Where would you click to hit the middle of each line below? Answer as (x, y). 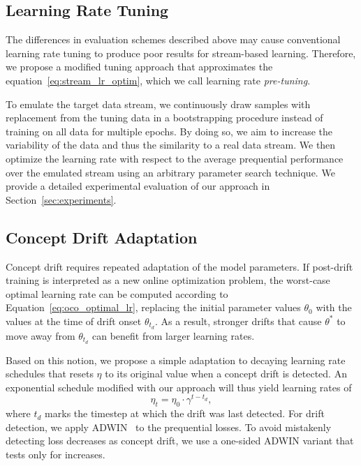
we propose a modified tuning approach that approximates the (139, 67)
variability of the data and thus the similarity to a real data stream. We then (171, 145)
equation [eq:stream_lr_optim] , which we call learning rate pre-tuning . (158, 80)
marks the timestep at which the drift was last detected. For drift (185, 413)
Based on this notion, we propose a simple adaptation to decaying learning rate (176, 360)
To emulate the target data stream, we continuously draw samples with (158, 104)
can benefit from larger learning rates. (173, 335)
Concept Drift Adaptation (102, 237)
